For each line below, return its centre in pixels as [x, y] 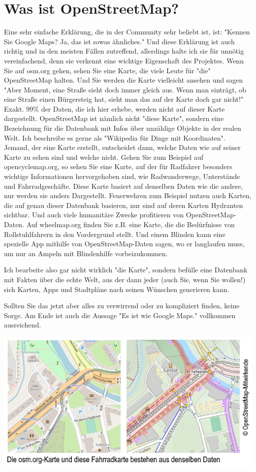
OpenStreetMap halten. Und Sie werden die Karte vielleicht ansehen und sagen [124, 80]
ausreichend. [23, 325]
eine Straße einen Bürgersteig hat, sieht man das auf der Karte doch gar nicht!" [124, 99]
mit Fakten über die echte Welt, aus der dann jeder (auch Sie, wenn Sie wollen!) [125, 279]
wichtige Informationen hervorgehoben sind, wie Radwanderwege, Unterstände [122, 176]
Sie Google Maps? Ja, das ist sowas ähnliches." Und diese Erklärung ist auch [119, 41]
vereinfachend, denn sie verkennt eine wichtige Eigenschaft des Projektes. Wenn [124, 60]
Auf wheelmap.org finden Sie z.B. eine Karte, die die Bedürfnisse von [130, 224]
